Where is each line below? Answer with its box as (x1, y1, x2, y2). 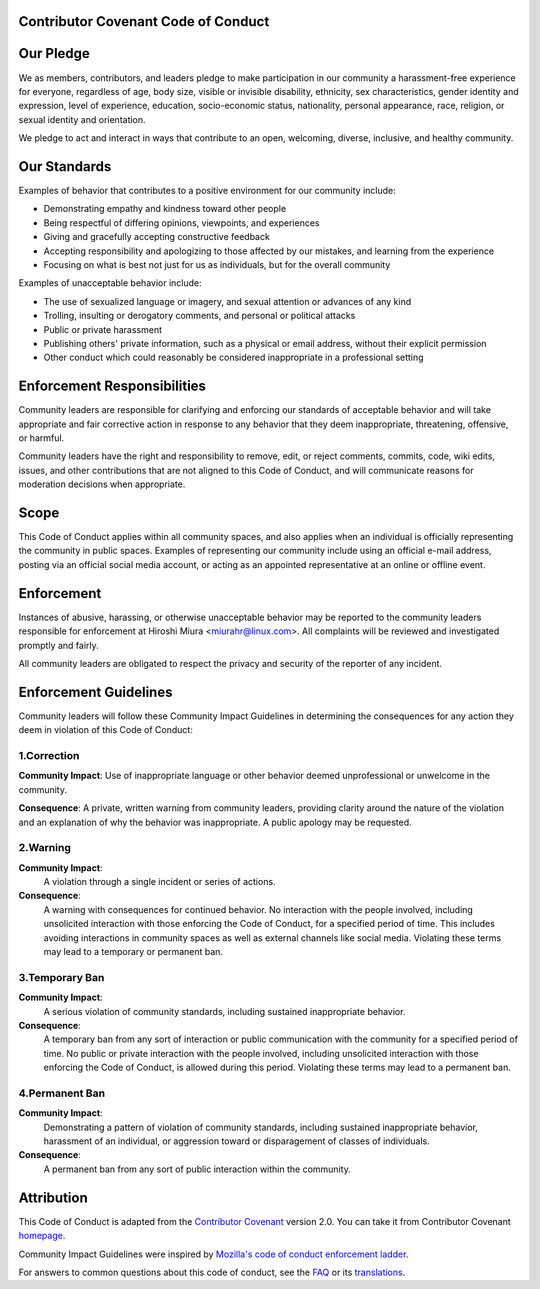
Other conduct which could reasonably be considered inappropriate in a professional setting (43, 351, 424, 364)
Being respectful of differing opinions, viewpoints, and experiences (43, 216, 320, 229)
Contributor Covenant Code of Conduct (18, 13, 270, 30)
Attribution (18, 1189, 89, 1206)
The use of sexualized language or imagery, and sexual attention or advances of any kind (43, 295, 412, 307)
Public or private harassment (43, 323, 163, 335)
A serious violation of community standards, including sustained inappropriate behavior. (43, 1005, 406, 1017)
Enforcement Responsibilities (18, 378, 207, 395)
